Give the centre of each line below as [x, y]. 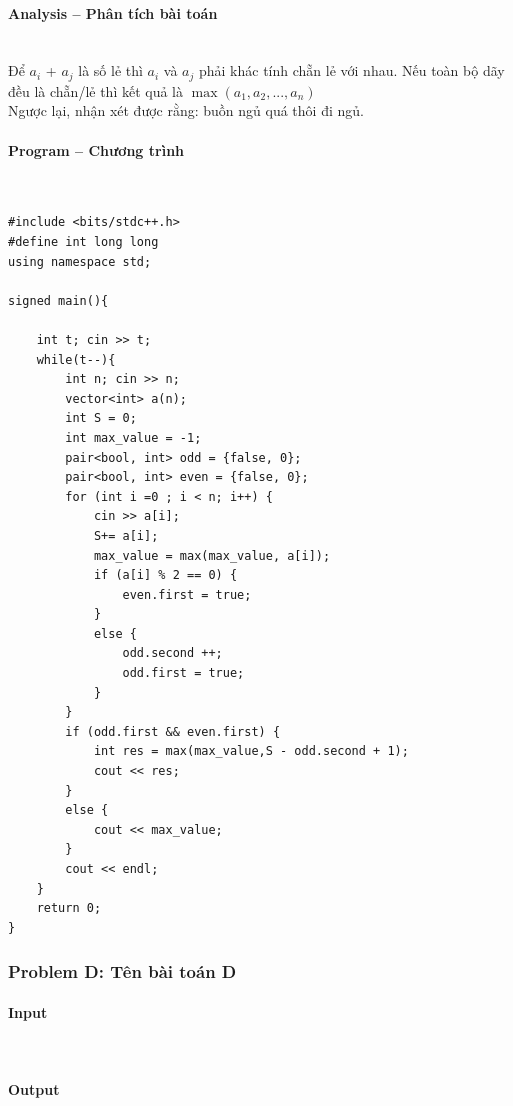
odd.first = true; [183, 673]
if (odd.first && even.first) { [173, 731]
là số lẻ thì [110, 70]
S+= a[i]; [126, 535]
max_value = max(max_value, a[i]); [212, 555]
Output [34, 1089]
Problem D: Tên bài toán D [122, 971]
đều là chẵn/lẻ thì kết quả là [95, 90]
